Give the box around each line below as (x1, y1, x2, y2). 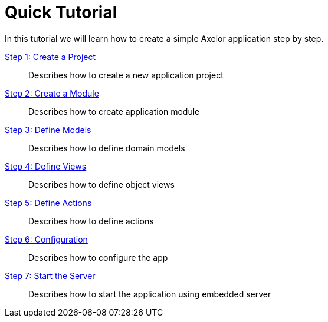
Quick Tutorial (5, 2, 117, 22)
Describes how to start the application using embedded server (28, 288, 271, 299)
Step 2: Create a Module (5, 88, 99, 98)
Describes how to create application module (28, 106, 200, 117)
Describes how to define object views (28, 179, 175, 190)
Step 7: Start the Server (5, 270, 96, 281)
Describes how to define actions (28, 215, 154, 226)
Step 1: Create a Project (5, 51, 96, 62)
